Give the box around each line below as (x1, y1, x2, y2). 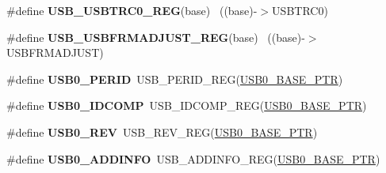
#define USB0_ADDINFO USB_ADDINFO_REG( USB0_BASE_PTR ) (6, 150, 380, 167)
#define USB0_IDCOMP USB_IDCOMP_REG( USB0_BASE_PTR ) (6, 97, 367, 114)
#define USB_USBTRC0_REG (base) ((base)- (6, 2, 258, 18)
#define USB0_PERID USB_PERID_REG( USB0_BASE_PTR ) (6, 70, 343, 87)
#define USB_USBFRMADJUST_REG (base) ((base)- (6, 28, 305, 45)
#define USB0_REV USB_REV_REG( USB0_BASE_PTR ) (6, 123, 318, 140)
